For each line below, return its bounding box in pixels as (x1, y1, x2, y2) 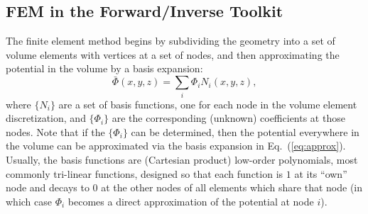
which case (6, 193, 53, 208)
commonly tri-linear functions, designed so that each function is (6, 166, 283, 181)
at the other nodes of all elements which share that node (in (101, 180, 363, 195)
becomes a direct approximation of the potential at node (67, 193, 314, 208)
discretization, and (6, 111, 86, 125)
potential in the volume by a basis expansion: (6, 61, 203, 76)
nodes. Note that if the (6, 124, 105, 139)
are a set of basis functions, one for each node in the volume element (58, 96, 357, 111)
